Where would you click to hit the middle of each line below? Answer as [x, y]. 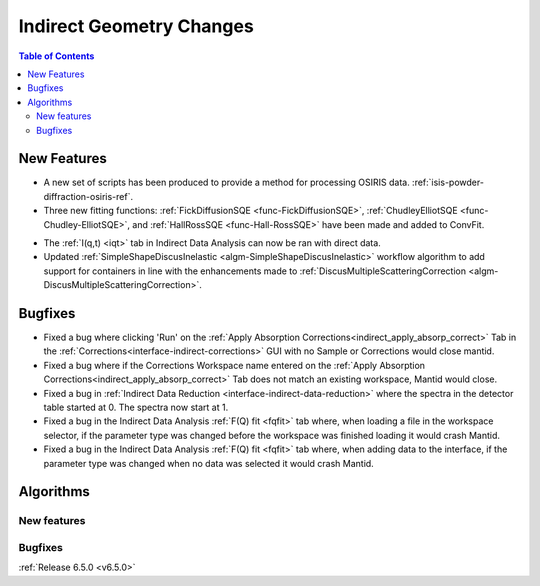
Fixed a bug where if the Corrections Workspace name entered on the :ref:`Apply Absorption [234, 365]
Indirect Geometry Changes [136, 26]
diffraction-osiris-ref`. [88, 196]
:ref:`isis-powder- [448, 182]
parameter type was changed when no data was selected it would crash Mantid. [208, 463]
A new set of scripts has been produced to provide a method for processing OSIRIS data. [226, 182]
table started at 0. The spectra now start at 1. [136, 407]
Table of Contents [56, 56]
